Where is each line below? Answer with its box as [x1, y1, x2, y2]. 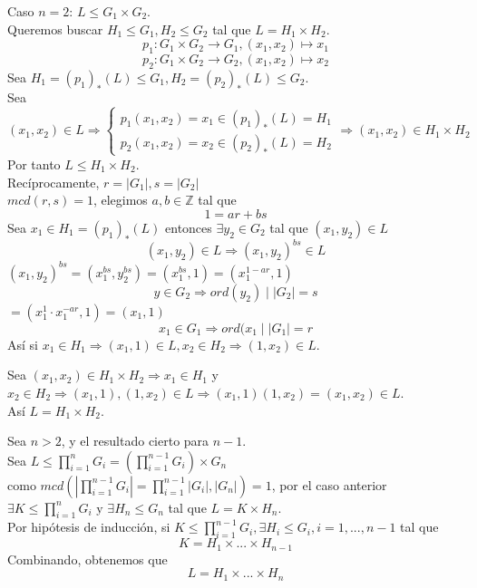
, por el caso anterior [271, 475, 387, 494]
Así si [7, 334, 38, 353]
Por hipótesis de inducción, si [7, 517, 170, 536]
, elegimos [92, 190, 148, 209]
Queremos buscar [7, 19, 103, 38]
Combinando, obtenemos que [7, 549, 168, 568]
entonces [165, 217, 212, 236]
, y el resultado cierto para [61, 431, 209, 450]
